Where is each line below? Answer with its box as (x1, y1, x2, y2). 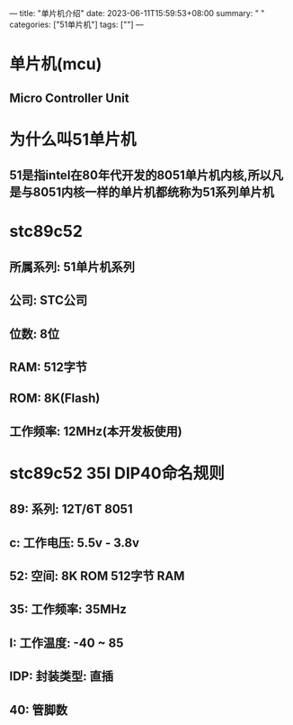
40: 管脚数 (9, 702, 68, 718)
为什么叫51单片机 (9, 129, 137, 150)
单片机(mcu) (9, 54, 102, 75)
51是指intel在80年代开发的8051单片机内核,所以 (9, 168, 272, 183)
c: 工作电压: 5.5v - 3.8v (9, 535, 140, 550)
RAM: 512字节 (9, 359, 88, 375)
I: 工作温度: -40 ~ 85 (9, 635, 124, 650)
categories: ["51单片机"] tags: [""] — (9, 19, 144, 30)
